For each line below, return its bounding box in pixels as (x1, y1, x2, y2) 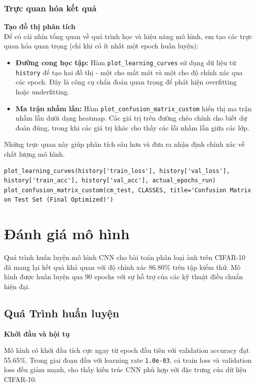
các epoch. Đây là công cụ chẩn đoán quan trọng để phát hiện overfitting (15, 77, 237, 87)
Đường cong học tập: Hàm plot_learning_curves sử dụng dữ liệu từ (15, 57, 236, 67)
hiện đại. (4, 281, 30, 291)
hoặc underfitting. (15, 86, 70, 96)
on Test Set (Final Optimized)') (4, 196, 113, 204)
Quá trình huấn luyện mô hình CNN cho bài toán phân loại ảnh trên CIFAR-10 (4, 252, 246, 262)
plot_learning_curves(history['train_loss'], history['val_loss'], (4, 167, 230, 174)
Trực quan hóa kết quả (4, 1, 97, 14)
